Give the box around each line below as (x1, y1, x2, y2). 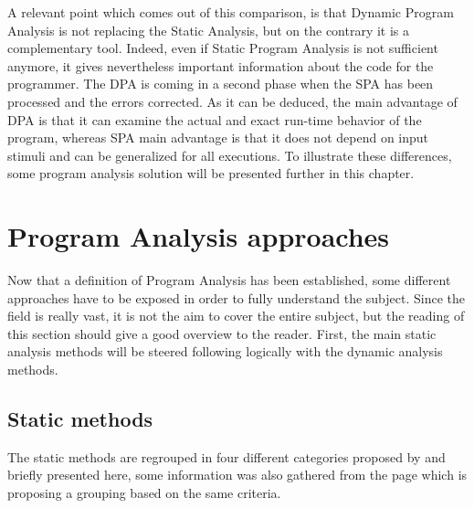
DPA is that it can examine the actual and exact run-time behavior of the (7, 110, 422, 129)
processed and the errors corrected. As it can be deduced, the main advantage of (7, 91, 458, 111)
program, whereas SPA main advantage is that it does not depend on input (7, 128, 429, 147)
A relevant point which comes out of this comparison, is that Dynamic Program (7, 3, 454, 21)
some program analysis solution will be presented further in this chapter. (7, 164, 415, 183)
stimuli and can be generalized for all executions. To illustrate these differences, (7, 145, 452, 164)
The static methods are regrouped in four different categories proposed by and (7, 447, 446, 466)
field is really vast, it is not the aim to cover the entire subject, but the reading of (7, 306, 465, 325)
